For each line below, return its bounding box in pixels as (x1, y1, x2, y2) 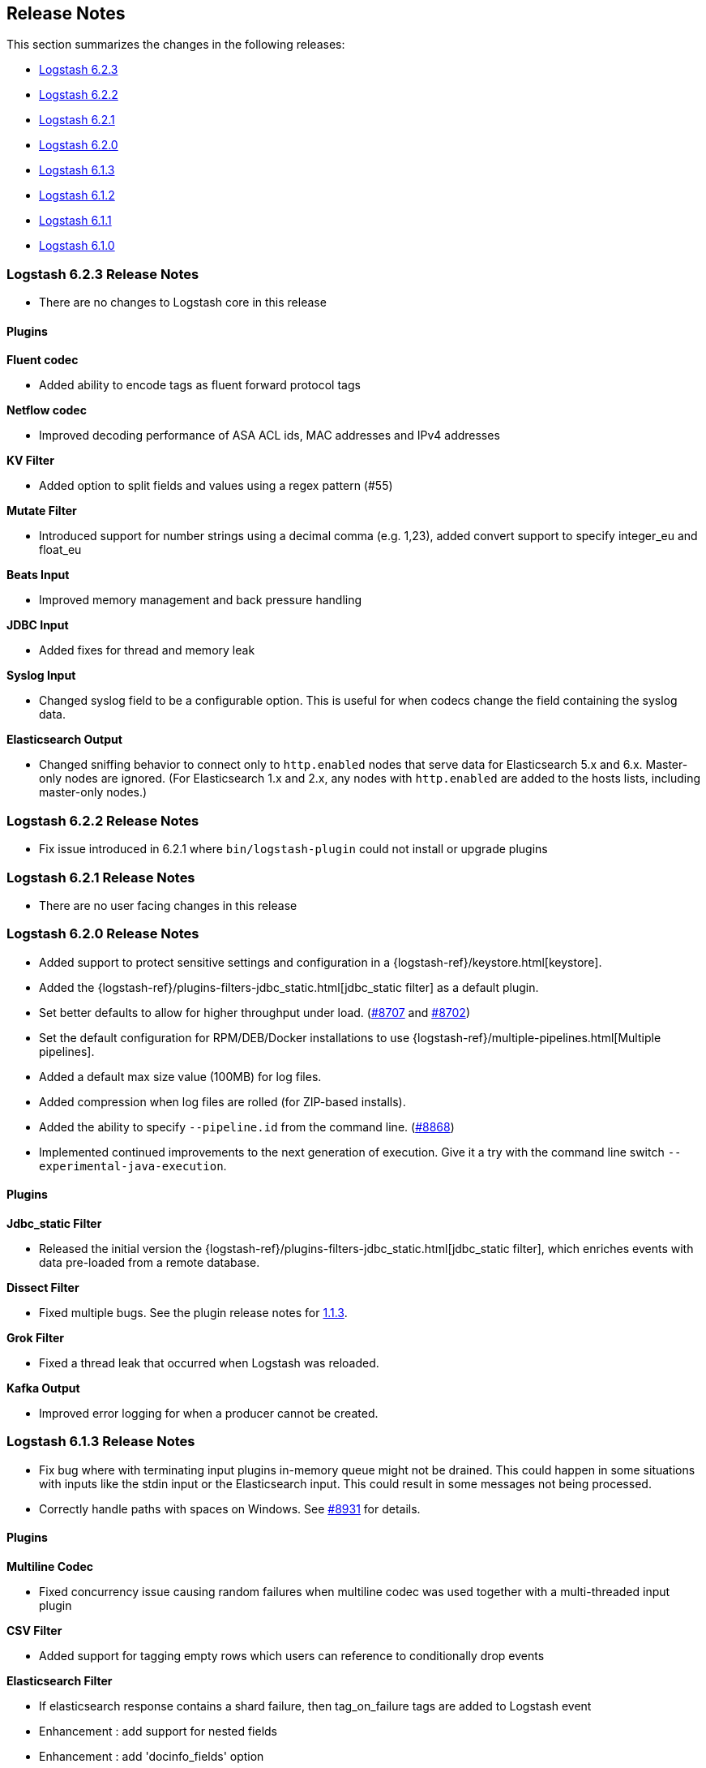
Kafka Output (6, 1380, 80, 1395)
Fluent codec (6, 353, 79, 367)
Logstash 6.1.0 (39, 238, 115, 253)
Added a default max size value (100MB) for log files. (39, 1069, 322, 1084)
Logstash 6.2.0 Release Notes (6, 925, 199, 942)
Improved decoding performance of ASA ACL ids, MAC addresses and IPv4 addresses (39, 428, 500, 443)
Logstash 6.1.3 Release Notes (6, 1433, 195, 1450)
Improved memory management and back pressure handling (39, 593, 362, 607)
